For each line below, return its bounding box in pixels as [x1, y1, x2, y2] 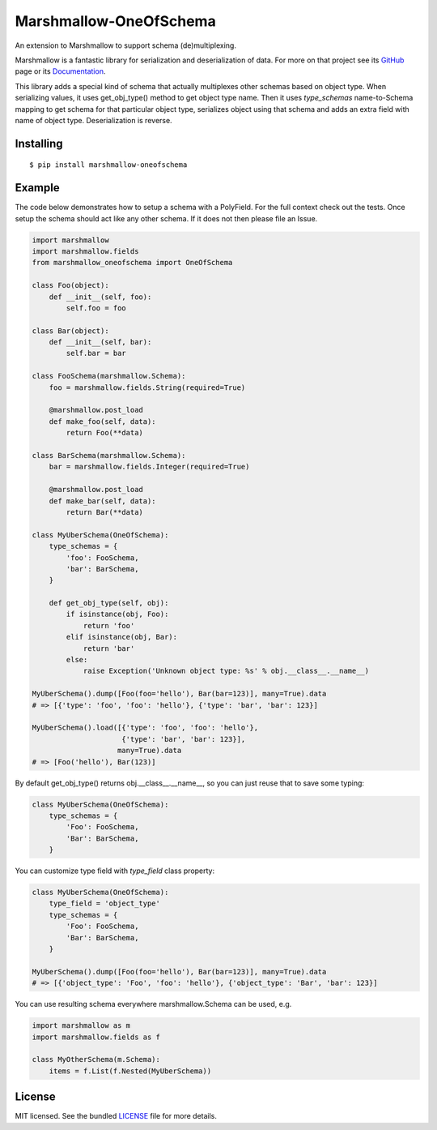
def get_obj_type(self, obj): [49, 598, 169, 608]
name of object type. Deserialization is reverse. [15, 115, 173, 125]
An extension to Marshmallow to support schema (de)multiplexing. [15, 41, 236, 50]
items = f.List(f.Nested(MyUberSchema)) [49, 1066, 212, 1076]
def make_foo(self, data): [49, 417, 157, 426]
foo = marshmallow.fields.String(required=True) [49, 383, 246, 392]
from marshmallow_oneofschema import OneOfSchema [32, 258, 233, 268]
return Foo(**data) [66, 428, 143, 438]
